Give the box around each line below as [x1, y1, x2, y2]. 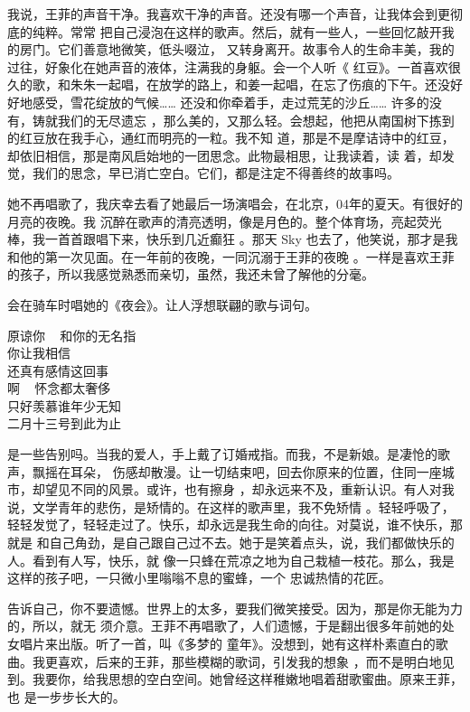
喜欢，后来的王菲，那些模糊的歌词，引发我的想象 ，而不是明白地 [57, 651, 442, 670]
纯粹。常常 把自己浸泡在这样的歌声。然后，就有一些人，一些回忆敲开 [32, 22, 442, 41]
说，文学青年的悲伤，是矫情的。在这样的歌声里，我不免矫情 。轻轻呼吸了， [7, 497, 455, 516]
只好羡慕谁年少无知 [7, 396, 121, 415]
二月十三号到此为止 [7, 414, 121, 433]
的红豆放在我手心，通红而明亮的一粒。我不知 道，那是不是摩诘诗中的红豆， [7, 128, 455, 147]
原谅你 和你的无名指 [7, 325, 136, 344]
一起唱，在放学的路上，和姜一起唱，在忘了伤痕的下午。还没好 [95, 75, 463, 94]
